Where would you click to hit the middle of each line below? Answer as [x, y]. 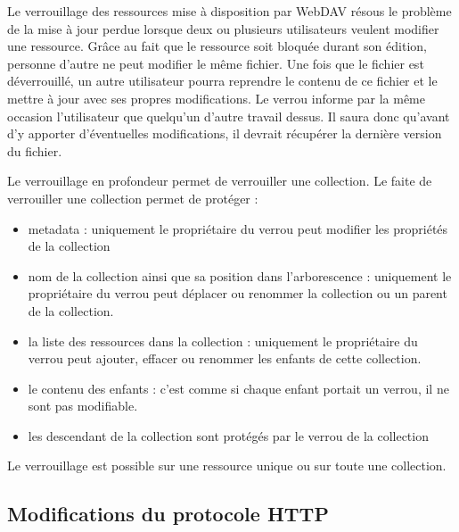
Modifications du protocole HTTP [168, 514]
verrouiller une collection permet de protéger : [133, 198]
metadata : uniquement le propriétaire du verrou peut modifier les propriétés [238, 228]
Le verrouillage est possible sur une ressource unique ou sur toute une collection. [227, 465]
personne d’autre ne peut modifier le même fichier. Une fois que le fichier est [216, 63]
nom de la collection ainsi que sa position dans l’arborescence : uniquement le [240, 275]
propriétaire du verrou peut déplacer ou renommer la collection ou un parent [238, 293]
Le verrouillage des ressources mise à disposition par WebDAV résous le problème [229, 11]
